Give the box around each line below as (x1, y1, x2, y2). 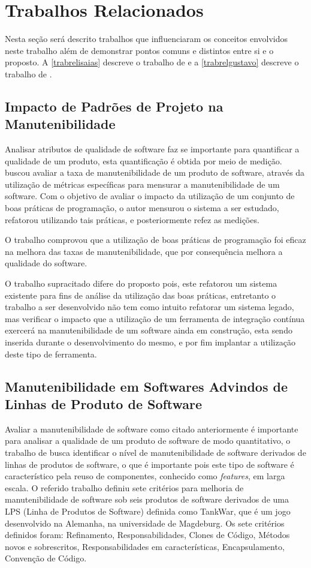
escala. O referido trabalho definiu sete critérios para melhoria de (5, 481, 244, 494)
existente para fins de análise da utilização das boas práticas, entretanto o (5, 288, 276, 301)
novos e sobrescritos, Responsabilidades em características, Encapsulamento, (5, 540, 285, 552)
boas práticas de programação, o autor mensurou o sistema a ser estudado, (5, 202, 279, 214)
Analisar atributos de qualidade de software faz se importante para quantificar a (5, 143, 300, 155)
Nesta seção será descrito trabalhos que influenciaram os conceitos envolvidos (5, 32, 288, 45)
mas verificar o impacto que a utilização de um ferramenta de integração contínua (5, 312, 305, 324)
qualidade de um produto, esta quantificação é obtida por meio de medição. (5, 154, 282, 167)
